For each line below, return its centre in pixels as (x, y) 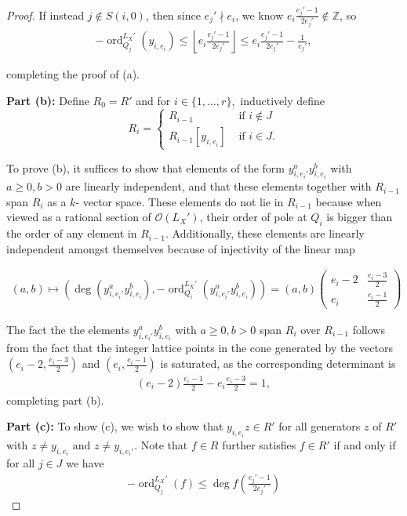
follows (369, 330)
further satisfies (259, 444)
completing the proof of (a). (73, 73)
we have (85, 463)
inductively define (283, 100)
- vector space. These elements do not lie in (180, 201)
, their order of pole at (253, 217)
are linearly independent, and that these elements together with (218, 186)
